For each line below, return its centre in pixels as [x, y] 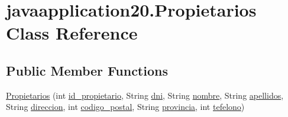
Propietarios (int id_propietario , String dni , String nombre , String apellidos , [145, 95]
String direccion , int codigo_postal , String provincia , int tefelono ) [125, 107]
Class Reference [72, 33]
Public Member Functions [87, 70]
